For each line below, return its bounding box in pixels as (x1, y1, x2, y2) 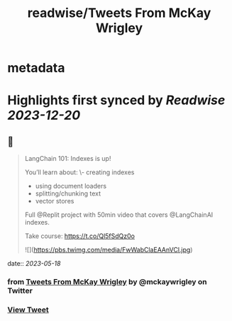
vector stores (35, 197, 74, 205)
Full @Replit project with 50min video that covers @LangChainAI (24, 210, 214, 219)
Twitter (7, 286, 33, 295)
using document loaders (35, 182, 107, 191)
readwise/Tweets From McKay (27, 5, 211, 21)
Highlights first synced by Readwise (7, 92, 226, 108)
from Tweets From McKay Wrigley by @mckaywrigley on (7, 277, 207, 287)
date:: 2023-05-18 (7, 259, 61, 268)
